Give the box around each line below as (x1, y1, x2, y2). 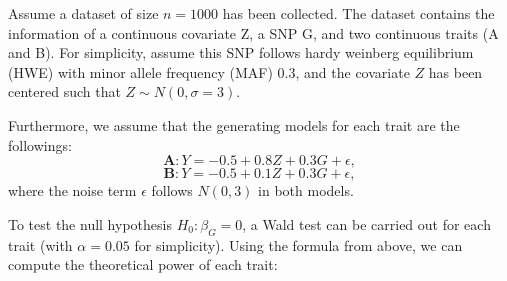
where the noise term (8, 180, 137, 201)
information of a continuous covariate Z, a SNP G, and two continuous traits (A (8, 22, 499, 43)
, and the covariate (295, 61, 410, 82)
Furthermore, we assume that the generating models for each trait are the (8, 114, 460, 135)
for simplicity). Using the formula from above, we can (134, 234, 463, 255)
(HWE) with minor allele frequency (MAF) (8, 61, 273, 82)
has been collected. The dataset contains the (222, 3, 495, 23)
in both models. (258, 180, 354, 201)
